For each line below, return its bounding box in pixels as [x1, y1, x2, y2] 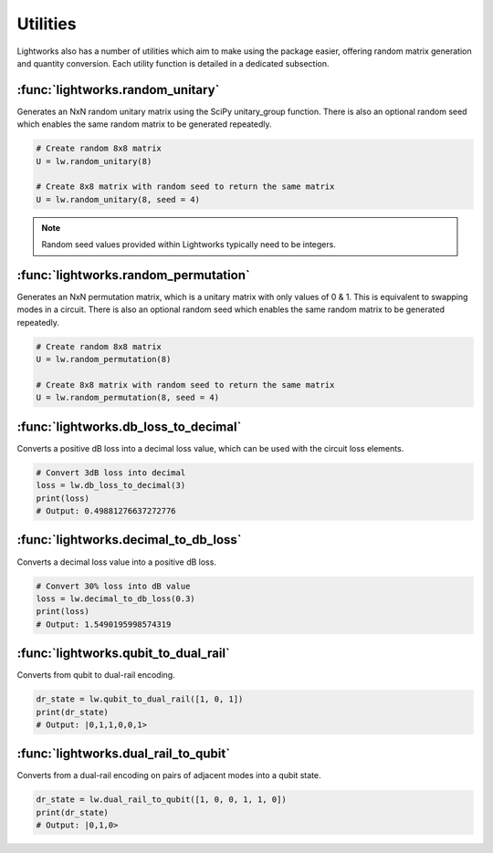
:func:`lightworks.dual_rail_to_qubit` [16, 746, 231, 762]
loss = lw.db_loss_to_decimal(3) [36, 480, 186, 491]
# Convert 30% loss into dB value [36, 580, 191, 591]
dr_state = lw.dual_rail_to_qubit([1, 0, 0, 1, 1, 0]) [36, 795, 287, 805]
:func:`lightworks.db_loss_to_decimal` [16, 419, 242, 434]
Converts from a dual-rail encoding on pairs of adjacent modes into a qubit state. [16, 770, 321, 781]
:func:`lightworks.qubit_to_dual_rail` [16, 646, 230, 661]
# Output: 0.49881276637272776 [36, 506, 177, 516]
